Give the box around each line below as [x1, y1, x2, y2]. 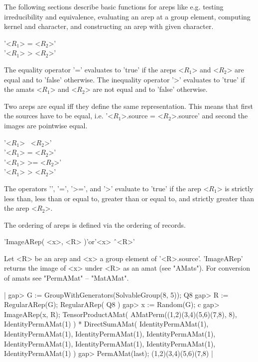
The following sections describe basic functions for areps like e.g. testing [4, 1, 224, 11]
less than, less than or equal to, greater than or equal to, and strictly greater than [4, 193, 254, 203]
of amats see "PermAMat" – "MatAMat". [4, 273, 129, 283]
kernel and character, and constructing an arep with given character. [4, 21, 214, 31]
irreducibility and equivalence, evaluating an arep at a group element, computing [4, 11, 251, 21]
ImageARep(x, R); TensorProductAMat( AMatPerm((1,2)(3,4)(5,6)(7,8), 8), [4, 309, 237, 319]
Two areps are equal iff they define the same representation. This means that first [4, 100, 253, 111]
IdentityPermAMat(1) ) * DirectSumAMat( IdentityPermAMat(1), [4, 319, 209, 329]
